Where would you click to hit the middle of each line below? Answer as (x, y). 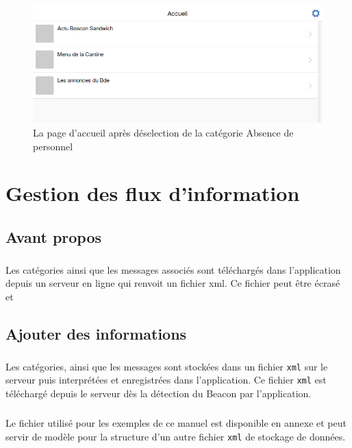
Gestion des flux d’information (153, 193)
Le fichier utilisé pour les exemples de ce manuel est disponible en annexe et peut (176, 422)
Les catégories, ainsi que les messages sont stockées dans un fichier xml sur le (167, 366)
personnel (53, 146)
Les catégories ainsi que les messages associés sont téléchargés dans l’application (173, 269)
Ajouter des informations (96, 333)
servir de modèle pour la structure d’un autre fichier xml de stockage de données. (176, 436)
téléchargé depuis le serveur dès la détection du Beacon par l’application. (159, 393)
